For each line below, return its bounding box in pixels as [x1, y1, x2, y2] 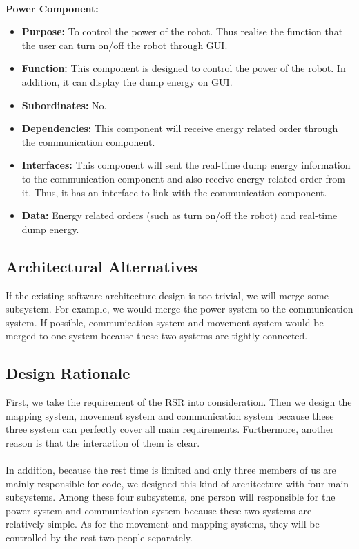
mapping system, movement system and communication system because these [6, 408, 334, 422]
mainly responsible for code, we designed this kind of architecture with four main [6, 476, 349, 490]
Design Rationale [6, 362, 130, 384]
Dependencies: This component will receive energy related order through [21, 121, 338, 136]
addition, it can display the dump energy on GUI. [21, 74, 233, 89]
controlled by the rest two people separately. [6, 530, 193, 545]
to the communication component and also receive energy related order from [21, 171, 345, 185]
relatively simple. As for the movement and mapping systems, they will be [6, 517, 320, 531]
